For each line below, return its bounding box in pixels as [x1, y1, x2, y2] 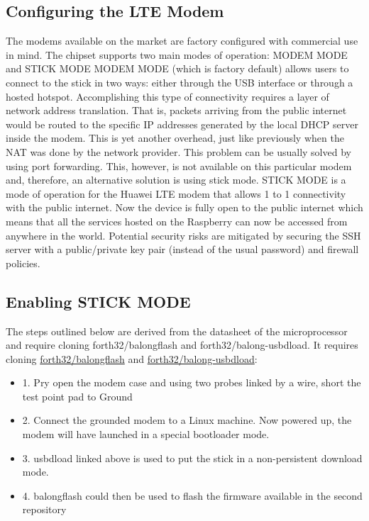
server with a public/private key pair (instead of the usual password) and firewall [6, 242, 359, 257]
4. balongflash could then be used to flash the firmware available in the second [22, 488, 363, 503]
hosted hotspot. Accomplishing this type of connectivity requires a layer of [6, 89, 329, 103]
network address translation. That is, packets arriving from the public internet [6, 103, 347, 118]
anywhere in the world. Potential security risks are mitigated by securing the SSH [6, 228, 361, 242]
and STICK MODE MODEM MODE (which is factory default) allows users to [6, 61, 349, 76]
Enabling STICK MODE [6, 290, 191, 312]
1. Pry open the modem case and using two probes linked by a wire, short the [22, 375, 361, 390]
